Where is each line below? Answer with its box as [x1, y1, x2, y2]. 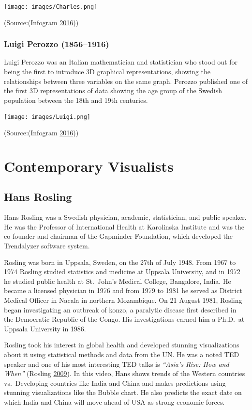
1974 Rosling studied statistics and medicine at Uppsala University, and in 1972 [4, 266, 240, 277]
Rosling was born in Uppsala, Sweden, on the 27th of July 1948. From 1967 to [4, 257, 236, 267]
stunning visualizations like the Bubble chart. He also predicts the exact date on [4, 387, 242, 397]
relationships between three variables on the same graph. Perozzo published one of [4, 76, 248, 86]
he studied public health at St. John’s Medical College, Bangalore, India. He [4, 276, 231, 286]
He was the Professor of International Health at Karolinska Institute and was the [4, 221, 245, 231]
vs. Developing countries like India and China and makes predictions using [4, 377, 226, 388]
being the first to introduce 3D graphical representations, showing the [4, 66, 210, 77]
